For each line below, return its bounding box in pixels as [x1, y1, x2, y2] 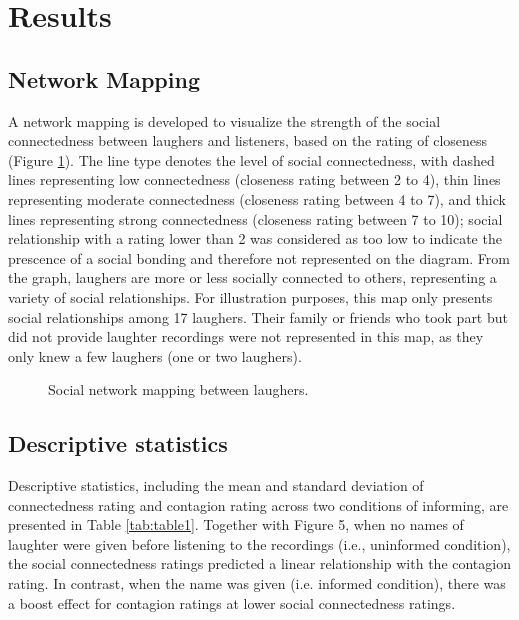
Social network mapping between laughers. [48, 379, 309, 400]
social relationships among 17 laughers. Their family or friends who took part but [8, 306, 508, 327]
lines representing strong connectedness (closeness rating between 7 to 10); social [8, 208, 503, 229]
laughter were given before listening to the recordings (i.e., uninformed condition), [8, 533, 511, 554]
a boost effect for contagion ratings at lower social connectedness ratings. [8, 592, 456, 613]
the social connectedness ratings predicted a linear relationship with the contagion [8, 553, 511, 574]
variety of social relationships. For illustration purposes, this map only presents [8, 286, 493, 307]
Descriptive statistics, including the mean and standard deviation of [8, 475, 424, 496]
